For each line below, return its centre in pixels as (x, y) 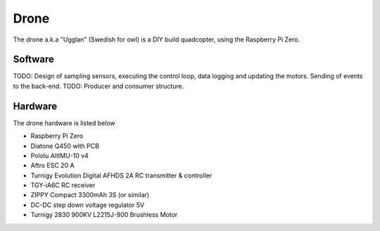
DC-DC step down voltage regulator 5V (88, 205)
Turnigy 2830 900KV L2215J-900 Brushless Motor (104, 215)
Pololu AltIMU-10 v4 (60, 156)
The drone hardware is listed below (64, 123)
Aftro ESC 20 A (52, 166)
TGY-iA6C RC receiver (63, 185)
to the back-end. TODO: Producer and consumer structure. (99, 86)
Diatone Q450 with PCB (65, 146)
